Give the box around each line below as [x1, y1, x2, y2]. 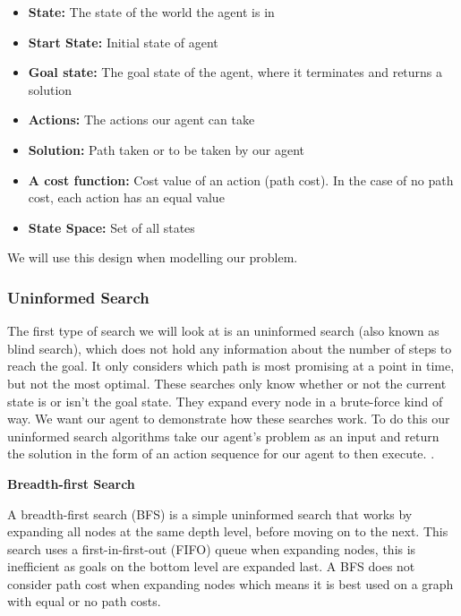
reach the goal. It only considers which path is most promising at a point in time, [7, 356, 455, 375]
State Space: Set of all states [28, 218, 195, 236]
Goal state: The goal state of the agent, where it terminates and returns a [28, 63, 443, 81]
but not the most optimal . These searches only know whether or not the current [7, 373, 447, 392]
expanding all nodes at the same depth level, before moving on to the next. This [7, 522, 448, 541]
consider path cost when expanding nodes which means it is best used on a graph [7, 574, 454, 593]
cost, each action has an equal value [28, 188, 225, 207]
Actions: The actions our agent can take [28, 110, 255, 129]
